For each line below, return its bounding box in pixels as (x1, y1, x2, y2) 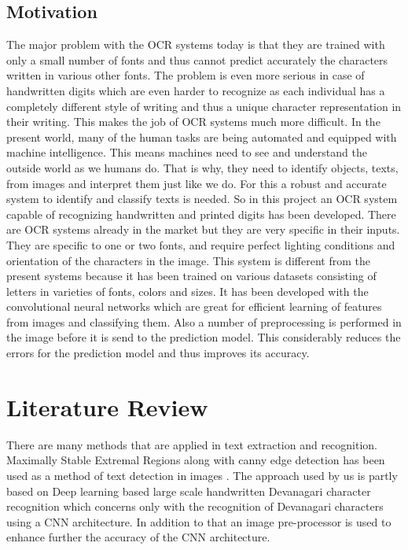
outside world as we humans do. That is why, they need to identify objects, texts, (6, 159, 399, 175)
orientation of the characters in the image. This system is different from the (6, 252, 370, 268)
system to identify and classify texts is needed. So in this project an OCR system (6, 190, 398, 207)
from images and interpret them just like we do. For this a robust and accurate (6, 175, 387, 191)
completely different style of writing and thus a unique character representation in (6, 98, 402, 114)
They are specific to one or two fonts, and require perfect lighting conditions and (6, 236, 395, 253)
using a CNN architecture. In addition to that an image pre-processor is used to (6, 513, 391, 530)
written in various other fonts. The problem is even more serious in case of (6, 67, 365, 83)
